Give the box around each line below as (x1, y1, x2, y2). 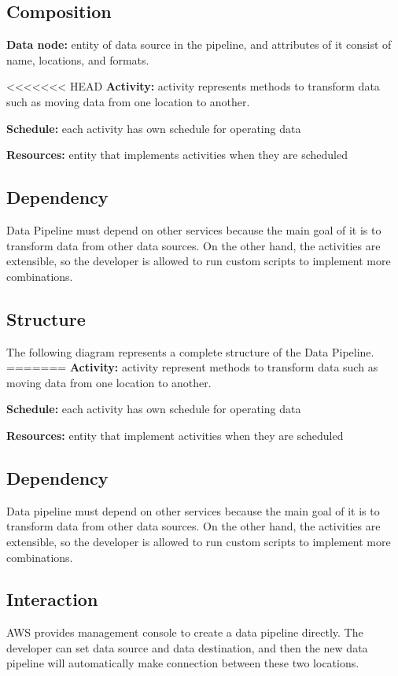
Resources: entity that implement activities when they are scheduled (6, 427, 344, 443)
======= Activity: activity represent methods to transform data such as (6, 359, 378, 375)
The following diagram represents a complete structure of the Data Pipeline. (6, 343, 374, 360)
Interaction (6, 587, 98, 611)
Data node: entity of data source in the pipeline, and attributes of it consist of (6, 36, 392, 53)
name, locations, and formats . (6, 51, 149, 68)
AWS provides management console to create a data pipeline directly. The (6, 624, 363, 641)
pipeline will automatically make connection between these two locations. (6, 655, 359, 671)
